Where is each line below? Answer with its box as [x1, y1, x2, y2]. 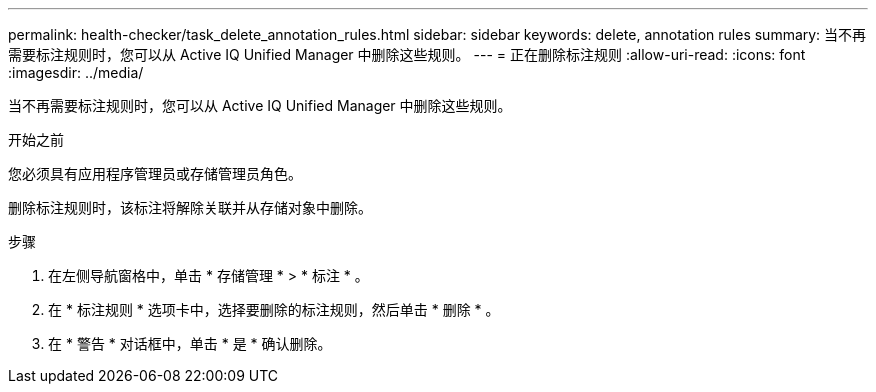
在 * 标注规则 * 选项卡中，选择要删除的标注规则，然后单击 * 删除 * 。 [48, 301, 500, 318]
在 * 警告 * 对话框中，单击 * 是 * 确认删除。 [48, 335, 332, 352]
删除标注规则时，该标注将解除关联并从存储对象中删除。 [8, 199, 372, 216]
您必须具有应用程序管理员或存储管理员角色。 [8, 165, 302, 182]
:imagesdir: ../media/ [8, 64, 144, 81]
